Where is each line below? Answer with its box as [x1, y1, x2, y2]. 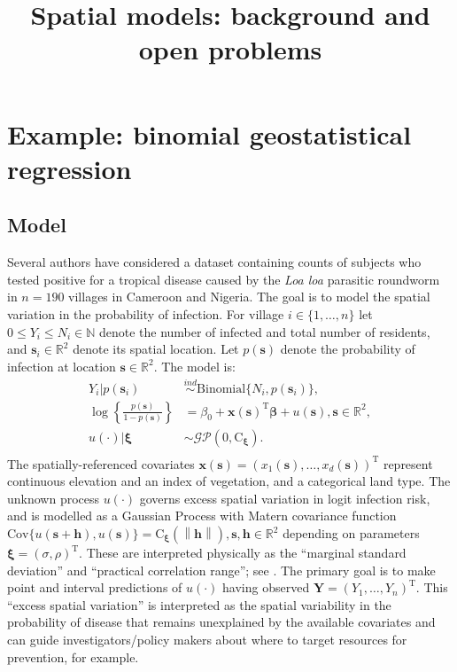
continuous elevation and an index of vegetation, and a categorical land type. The [7, 472, 451, 490]
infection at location [7, 356, 116, 375]
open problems [138, 31, 322, 67]
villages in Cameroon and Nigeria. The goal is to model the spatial [68, 287, 430, 306]
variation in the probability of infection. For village [7, 304, 284, 323]
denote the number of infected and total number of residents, [98, 322, 430, 340]
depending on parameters [283, 524, 420, 543]
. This [415, 578, 448, 597]
